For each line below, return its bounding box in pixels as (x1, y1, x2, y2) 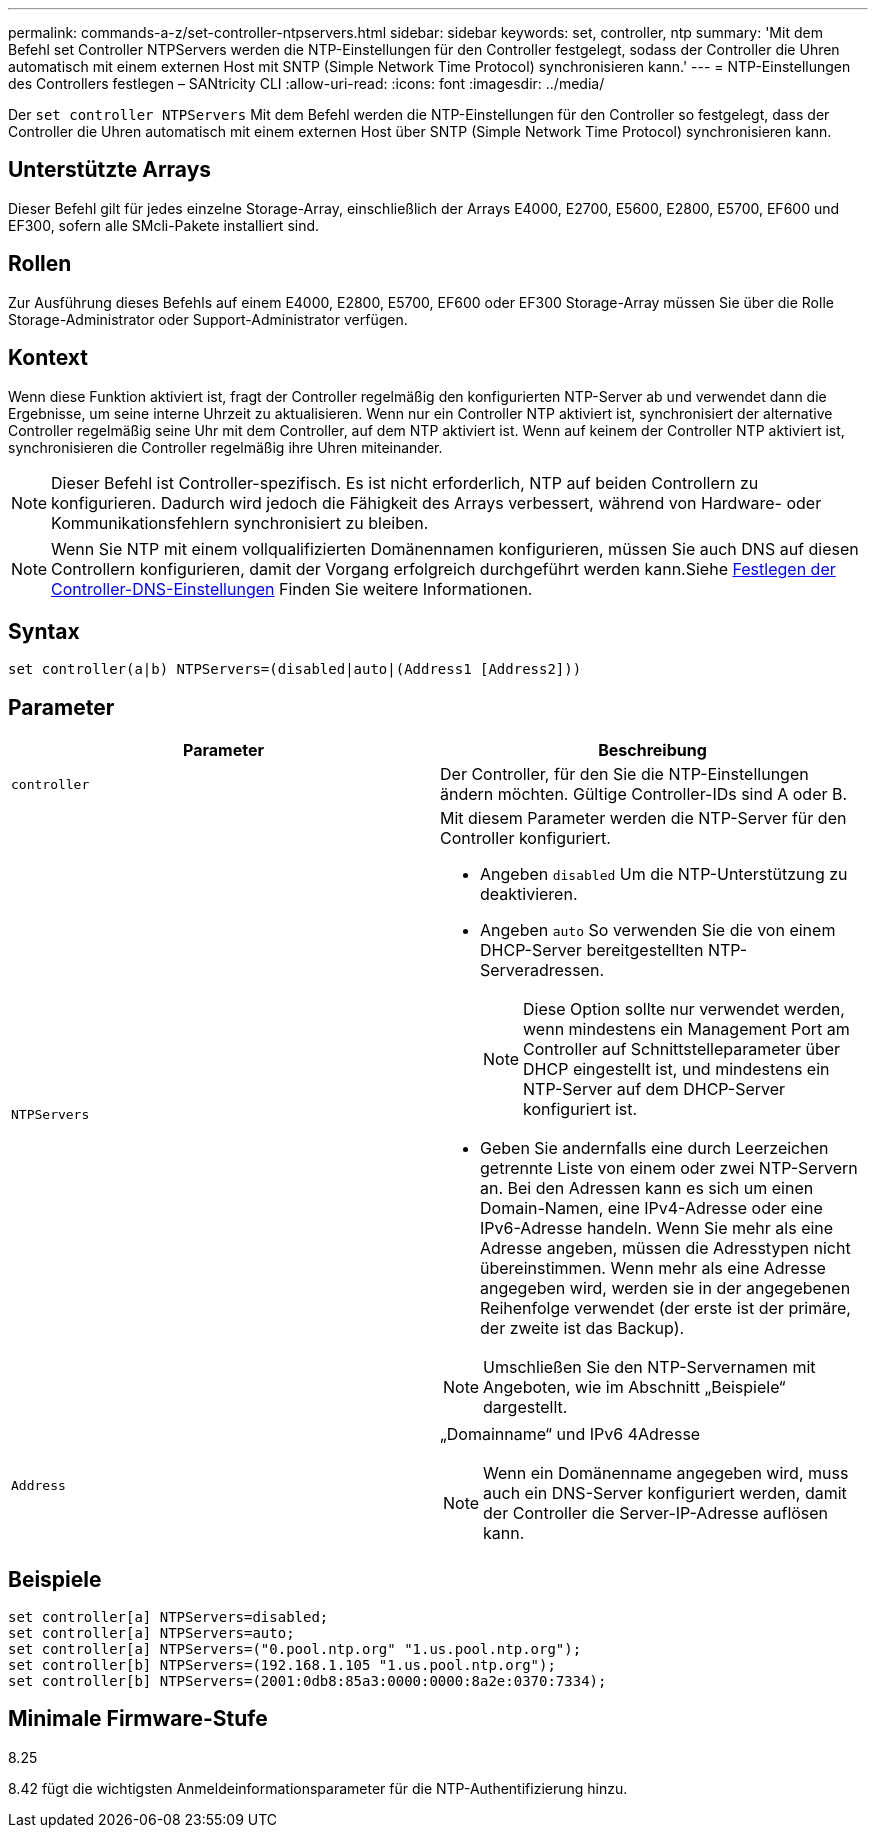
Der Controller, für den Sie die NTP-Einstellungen (440, 764, 809, 785)
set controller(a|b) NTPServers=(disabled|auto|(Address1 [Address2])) (8, 661, 582, 678)
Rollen (8, 251, 72, 277)
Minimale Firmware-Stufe (8, 1706, 268, 1732)
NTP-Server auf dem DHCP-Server (523, 1079, 786, 1100)
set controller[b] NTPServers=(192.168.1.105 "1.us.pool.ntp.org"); (8, 1657, 556, 1674)
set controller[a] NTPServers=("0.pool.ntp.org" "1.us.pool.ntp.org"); (8, 1641, 582, 1658)
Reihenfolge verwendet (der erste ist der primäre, (480, 1298, 851, 1319)
